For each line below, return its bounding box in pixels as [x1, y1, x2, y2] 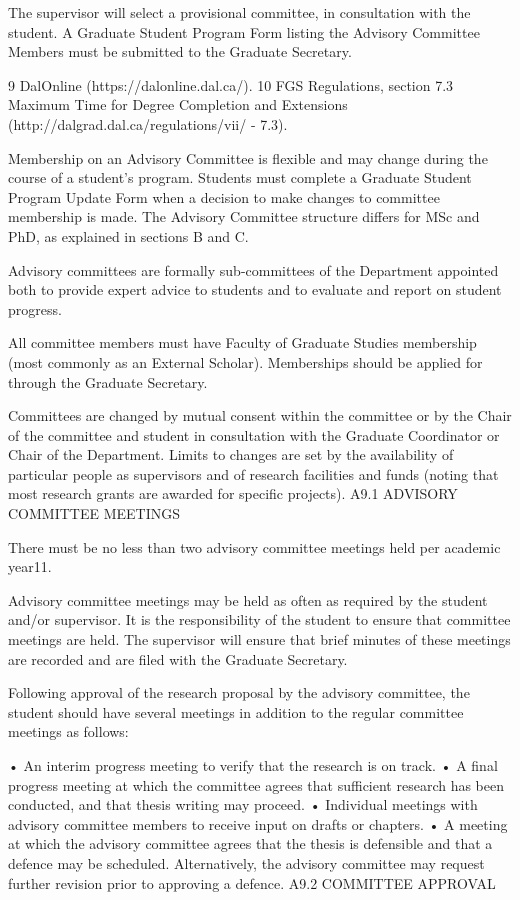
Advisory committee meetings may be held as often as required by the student [8, 589, 488, 610]
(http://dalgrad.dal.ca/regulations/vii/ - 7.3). [8, 113, 288, 134]
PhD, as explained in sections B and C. [8, 225, 249, 246]
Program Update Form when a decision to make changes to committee [8, 186, 440, 207]
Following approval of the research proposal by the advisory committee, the [8, 682, 470, 703]
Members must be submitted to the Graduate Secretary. [8, 41, 352, 62]
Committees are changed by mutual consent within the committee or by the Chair [8, 405, 512, 426]
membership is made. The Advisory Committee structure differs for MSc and [8, 206, 480, 227]
